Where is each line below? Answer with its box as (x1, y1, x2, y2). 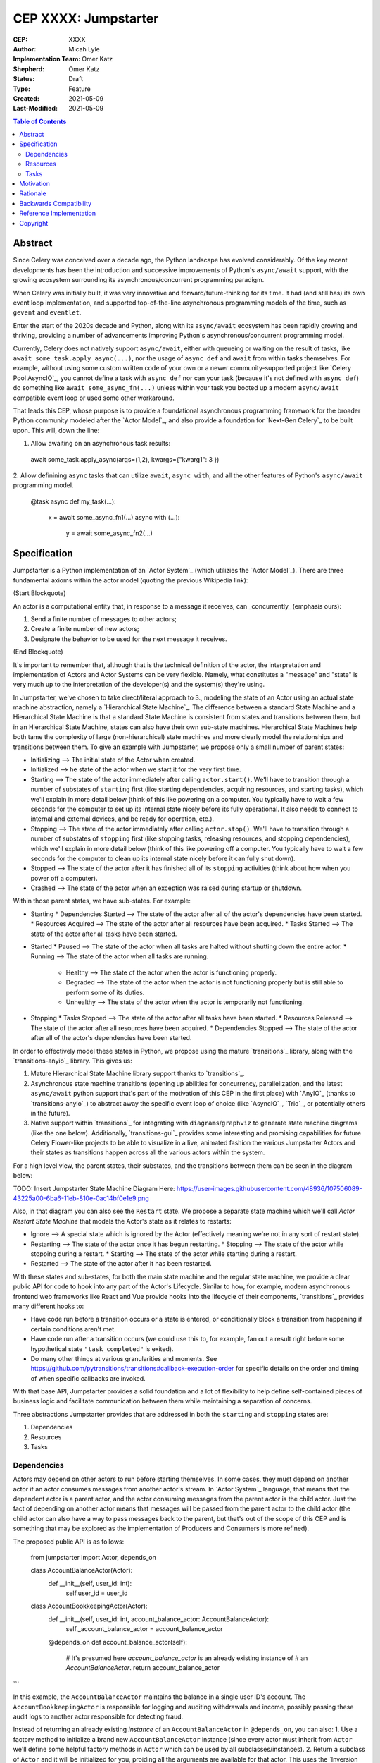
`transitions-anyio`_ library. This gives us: (13, 1056, 133, 1065)
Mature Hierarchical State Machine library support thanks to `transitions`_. (30, 1069, 246, 1078)
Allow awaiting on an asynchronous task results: (30, 439, 171, 448)
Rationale (19, 189, 46, 197)
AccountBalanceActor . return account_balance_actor (65, 1664, 220, 1672)
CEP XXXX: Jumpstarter (13, 11, 159, 26)
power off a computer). (30, 874, 98, 882)
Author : (13, 44, 37, 53)
